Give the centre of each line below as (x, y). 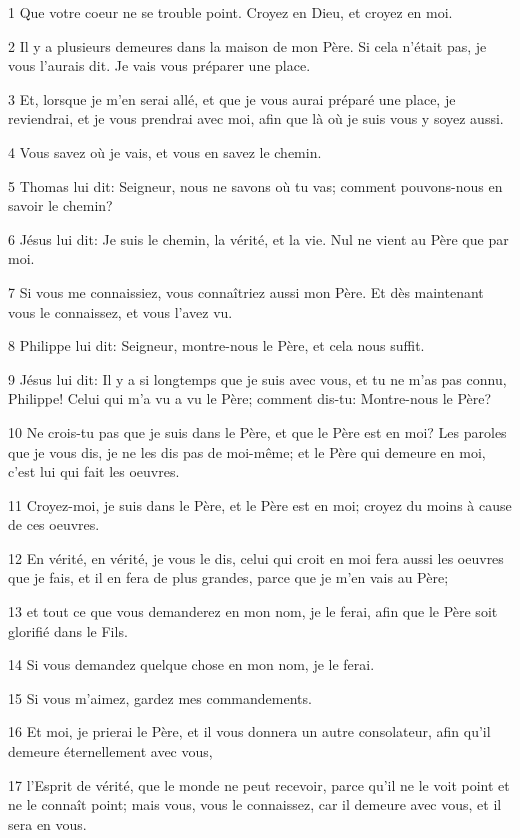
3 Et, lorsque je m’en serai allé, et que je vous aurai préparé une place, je (232, 98)
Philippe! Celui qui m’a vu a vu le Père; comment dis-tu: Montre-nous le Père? (250, 398)
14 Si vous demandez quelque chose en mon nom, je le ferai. (191, 664)
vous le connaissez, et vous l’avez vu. (120, 311)
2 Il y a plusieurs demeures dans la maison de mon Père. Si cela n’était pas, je (247, 45)
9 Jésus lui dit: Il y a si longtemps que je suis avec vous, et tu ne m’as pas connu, (257, 378)
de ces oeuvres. (54, 524)
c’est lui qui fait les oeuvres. (94, 471)
